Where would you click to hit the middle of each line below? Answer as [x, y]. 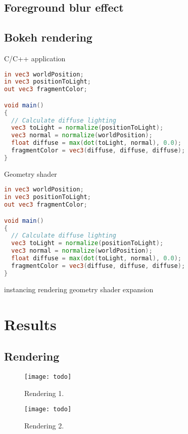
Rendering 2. [44, 425]
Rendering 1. [44, 393]
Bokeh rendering [48, 37]
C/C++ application [35, 58]
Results [30, 324]
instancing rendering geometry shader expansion [79, 289]
